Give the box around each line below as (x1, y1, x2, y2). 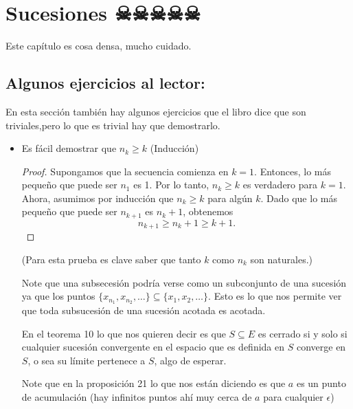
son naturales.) (250, 252, 313, 266)
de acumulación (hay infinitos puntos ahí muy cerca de (21, 390, 252, 404)
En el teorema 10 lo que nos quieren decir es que (21, 326, 226, 340)
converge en (296, 340, 346, 354)
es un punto (296, 376, 346, 390)
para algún (207, 190, 253, 205)
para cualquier (263, 390, 323, 404)
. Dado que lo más (260, 190, 337, 205)
